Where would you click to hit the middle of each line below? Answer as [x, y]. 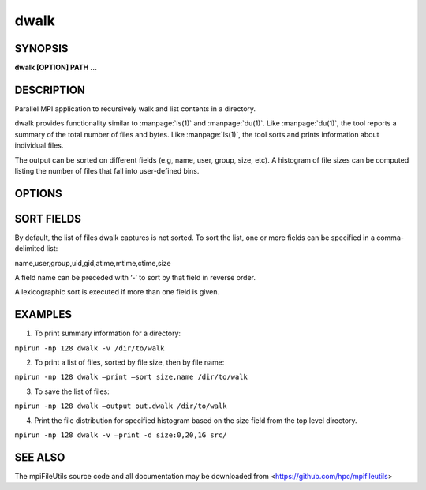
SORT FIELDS [48, 218]
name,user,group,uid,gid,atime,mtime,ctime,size [93, 263]
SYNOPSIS [41, 49]
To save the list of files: [72, 391]
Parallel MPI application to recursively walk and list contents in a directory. [135, 108]
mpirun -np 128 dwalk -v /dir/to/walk [90, 348]
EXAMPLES [43, 314]
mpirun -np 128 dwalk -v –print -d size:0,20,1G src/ [121, 435]
